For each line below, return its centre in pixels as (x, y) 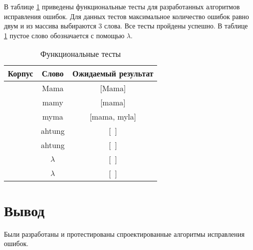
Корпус (21, 74)
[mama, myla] (113, 117)
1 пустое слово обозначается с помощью (64, 35)
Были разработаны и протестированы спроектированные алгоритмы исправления (124, 234)
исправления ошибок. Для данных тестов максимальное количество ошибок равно (126, 16)
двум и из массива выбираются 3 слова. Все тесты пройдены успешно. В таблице (126, 26)
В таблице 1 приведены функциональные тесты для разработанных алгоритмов (122, 6)
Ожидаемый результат (113, 74)
